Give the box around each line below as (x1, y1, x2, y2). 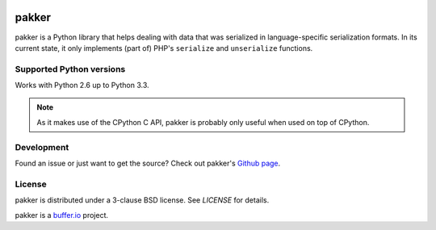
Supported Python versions (15, 63, 126, 74)
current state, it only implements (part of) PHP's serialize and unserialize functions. (15, 43, 313, 52)
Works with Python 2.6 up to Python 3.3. (15, 81, 149, 90)
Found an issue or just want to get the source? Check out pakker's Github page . (15, 158, 281, 168)
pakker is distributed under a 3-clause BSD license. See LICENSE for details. (15, 195, 270, 205)
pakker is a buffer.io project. (15, 210, 109, 220)
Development (15, 141, 69, 153)
